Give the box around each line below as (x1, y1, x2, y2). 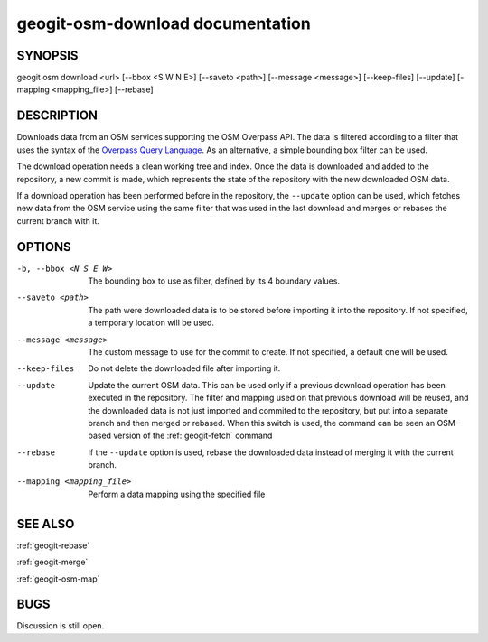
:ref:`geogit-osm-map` (16, 573, 100, 584)
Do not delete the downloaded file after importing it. (88, 363, 281, 374)
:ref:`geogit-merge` (16, 556, 89, 568)
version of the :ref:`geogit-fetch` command (113, 430, 273, 442)
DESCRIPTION (16, 108, 99, 124)
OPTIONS (16, 239, 71, 255)
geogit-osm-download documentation (16, 14, 311, 33)
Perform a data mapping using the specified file (88, 488, 266, 499)
